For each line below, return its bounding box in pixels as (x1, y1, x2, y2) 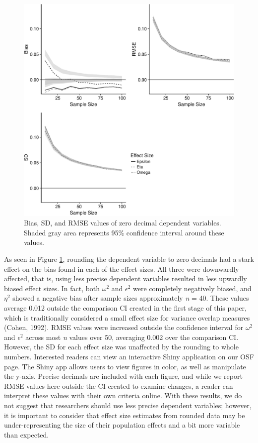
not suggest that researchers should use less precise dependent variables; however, (4, 400, 252, 410)
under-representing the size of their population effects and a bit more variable (4, 420, 240, 430)
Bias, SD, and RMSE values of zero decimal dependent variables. (24, 218, 221, 228)
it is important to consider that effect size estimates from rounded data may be (4, 410, 245, 420)
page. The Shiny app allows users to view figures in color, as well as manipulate (4, 361, 246, 371)
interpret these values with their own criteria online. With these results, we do (4, 390, 242, 401)
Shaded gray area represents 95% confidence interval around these (24, 227, 224, 237)
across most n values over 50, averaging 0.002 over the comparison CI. (25, 332, 239, 342)
